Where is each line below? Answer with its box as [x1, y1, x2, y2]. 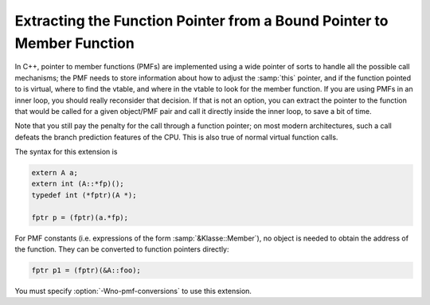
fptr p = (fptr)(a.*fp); [31, 213, 129, 222]
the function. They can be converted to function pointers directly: [14, 244, 230, 254]
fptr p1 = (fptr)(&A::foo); [31, 265, 141, 275]
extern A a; [31, 168, 79, 178]
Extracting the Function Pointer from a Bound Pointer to [14, 12, 389, 29]
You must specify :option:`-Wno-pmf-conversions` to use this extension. [14, 286, 252, 295]
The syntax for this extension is [14, 147, 118, 157]
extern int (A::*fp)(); [31, 179, 125, 189]
